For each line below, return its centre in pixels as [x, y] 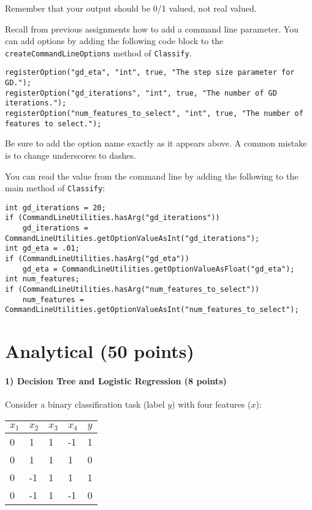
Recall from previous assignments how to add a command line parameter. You [152, 29]
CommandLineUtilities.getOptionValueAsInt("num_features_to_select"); [152, 310]
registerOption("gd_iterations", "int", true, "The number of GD [141, 93]
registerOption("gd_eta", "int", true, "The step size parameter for [150, 73]
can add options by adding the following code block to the [114, 41]
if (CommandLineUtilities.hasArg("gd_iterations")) [112, 218]
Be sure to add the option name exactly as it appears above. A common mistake [156, 143]
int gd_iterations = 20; [55, 207]
